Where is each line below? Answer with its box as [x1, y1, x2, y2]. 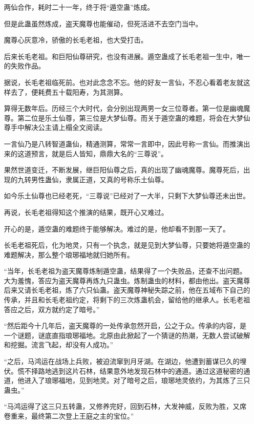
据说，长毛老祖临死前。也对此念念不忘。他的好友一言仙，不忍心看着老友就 [4, 77, 243, 87]
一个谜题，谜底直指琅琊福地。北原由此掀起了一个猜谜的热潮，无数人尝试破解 [4, 330, 250, 340]
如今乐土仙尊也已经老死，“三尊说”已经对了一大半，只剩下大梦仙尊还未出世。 [4, 191, 250, 201]
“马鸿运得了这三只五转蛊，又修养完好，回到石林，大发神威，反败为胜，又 [4, 401, 240, 411]
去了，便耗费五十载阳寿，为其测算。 [10, 86, 127, 97]
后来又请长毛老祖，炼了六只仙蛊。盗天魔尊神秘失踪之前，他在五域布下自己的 [4, 285, 250, 295]
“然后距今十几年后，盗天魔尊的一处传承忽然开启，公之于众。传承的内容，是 [4, 320, 247, 331]
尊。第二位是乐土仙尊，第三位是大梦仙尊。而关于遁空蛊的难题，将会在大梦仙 [4, 112, 250, 123]
